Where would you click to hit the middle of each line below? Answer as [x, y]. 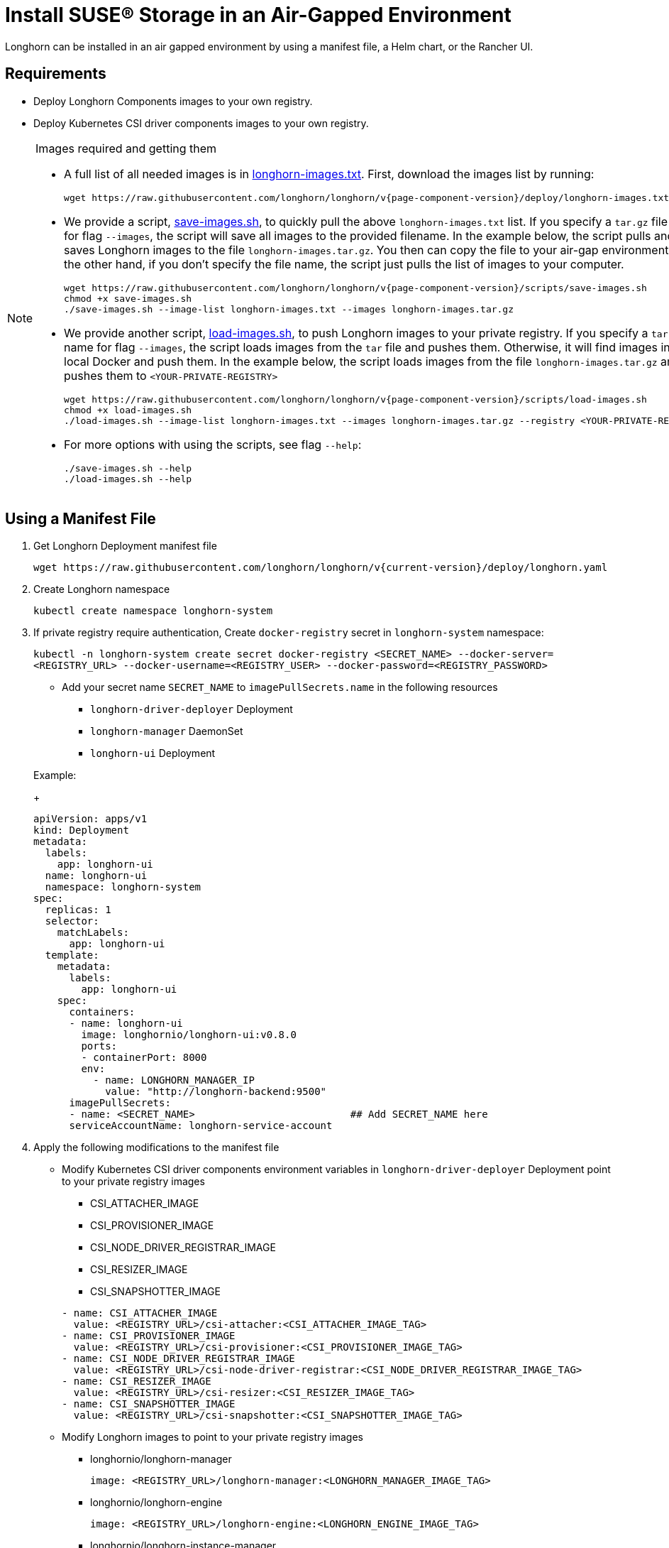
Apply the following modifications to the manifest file [156, 1148]
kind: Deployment [81, 830]
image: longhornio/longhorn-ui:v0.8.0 [189, 1035]
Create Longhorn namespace [102, 589]
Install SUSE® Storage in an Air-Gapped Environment [258, 15]
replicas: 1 [78, 910]
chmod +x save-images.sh [128, 298]
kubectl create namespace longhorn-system [153, 611]
